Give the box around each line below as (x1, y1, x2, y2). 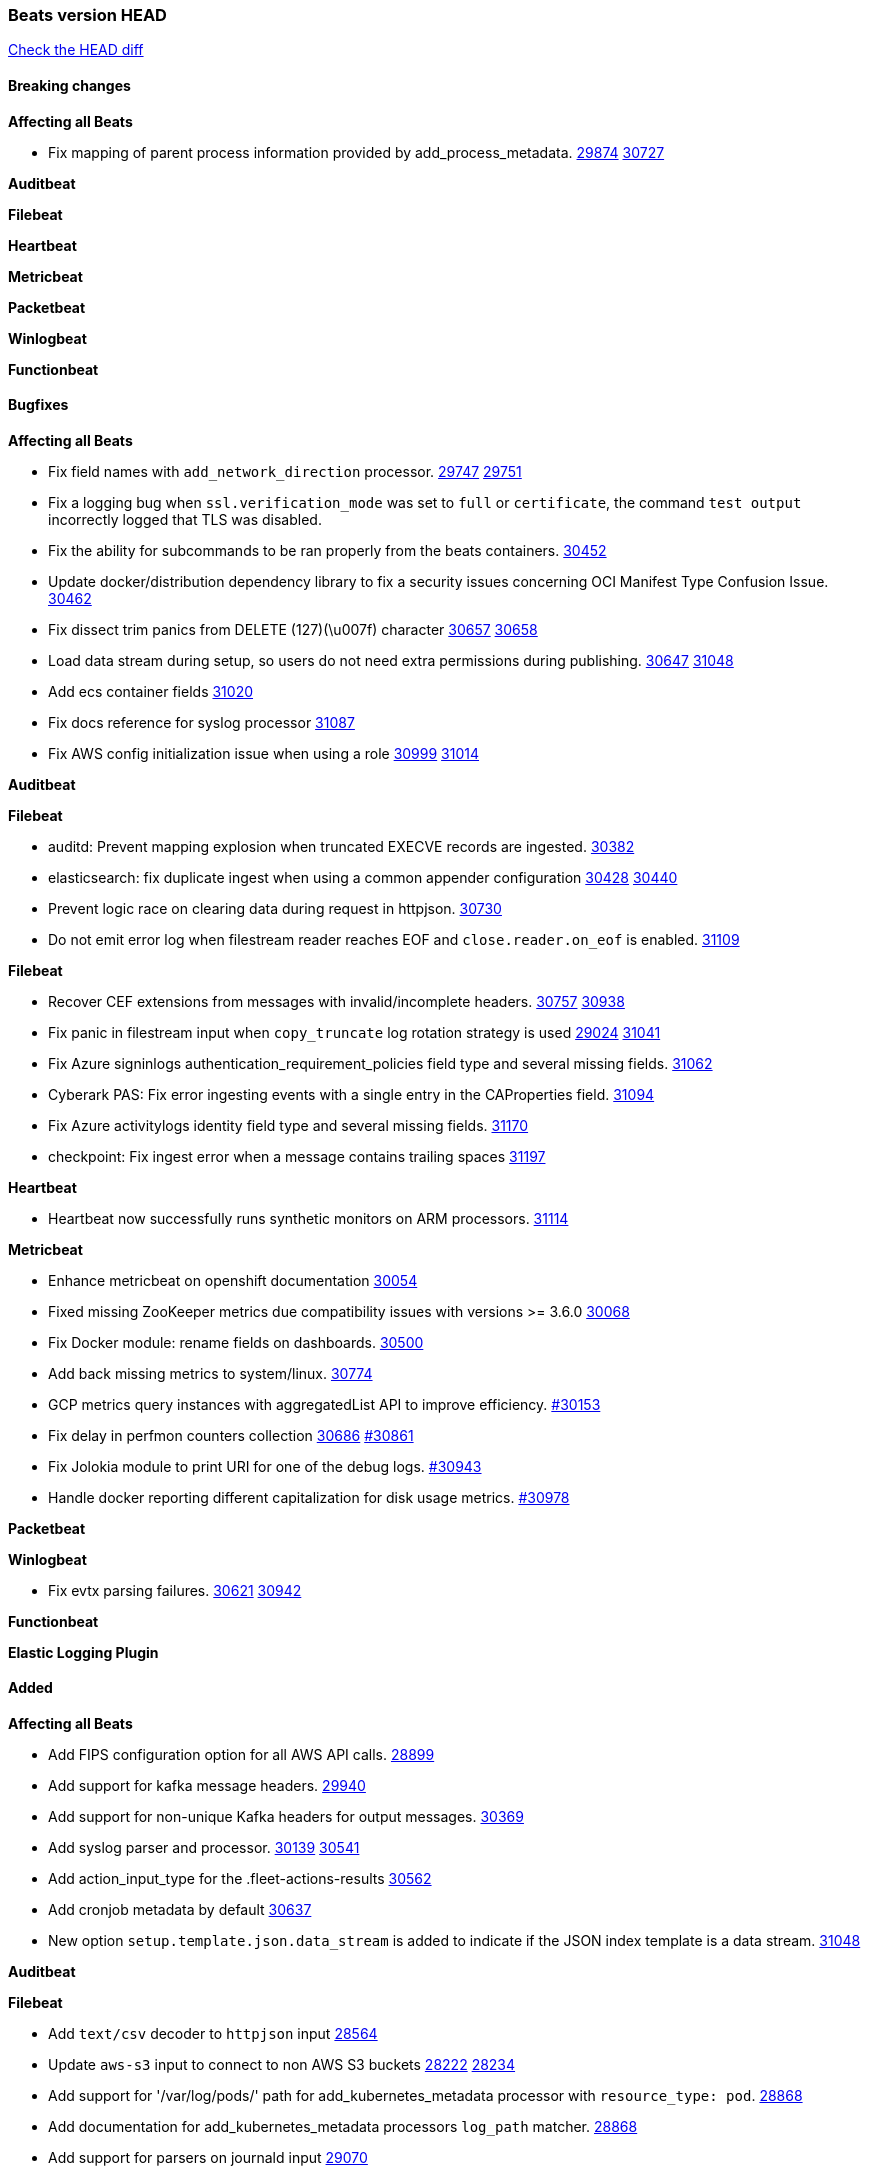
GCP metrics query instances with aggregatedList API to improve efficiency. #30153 (48, 1395, 601, 1413)
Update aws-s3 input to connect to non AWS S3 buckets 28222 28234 (48, 2056, 516, 2074)
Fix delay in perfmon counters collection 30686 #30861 (48, 1426, 414, 1444)
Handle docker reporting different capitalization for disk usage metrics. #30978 (48, 1488, 570, 1506)
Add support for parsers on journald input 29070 (48, 2149, 368, 2167)
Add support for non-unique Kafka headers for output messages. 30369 (48, 1808, 524, 1826)
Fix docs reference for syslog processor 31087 (48, 713, 355, 731)
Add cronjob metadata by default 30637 (48, 1901, 312, 1919)
